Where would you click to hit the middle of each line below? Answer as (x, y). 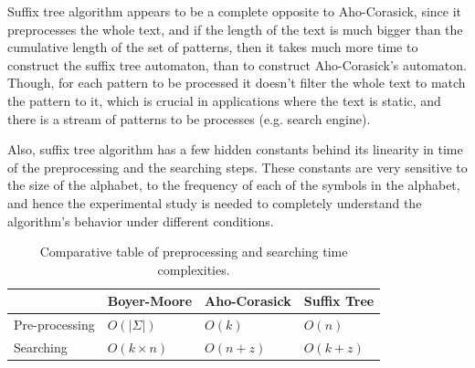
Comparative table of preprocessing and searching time (194, 252)
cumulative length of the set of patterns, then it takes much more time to (213, 47)
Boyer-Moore (150, 301)
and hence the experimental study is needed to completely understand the (215, 202)
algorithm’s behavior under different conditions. (141, 221)
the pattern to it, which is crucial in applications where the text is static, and (224, 100)
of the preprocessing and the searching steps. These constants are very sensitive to (237, 167)
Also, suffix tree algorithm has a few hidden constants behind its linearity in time (235, 149)
